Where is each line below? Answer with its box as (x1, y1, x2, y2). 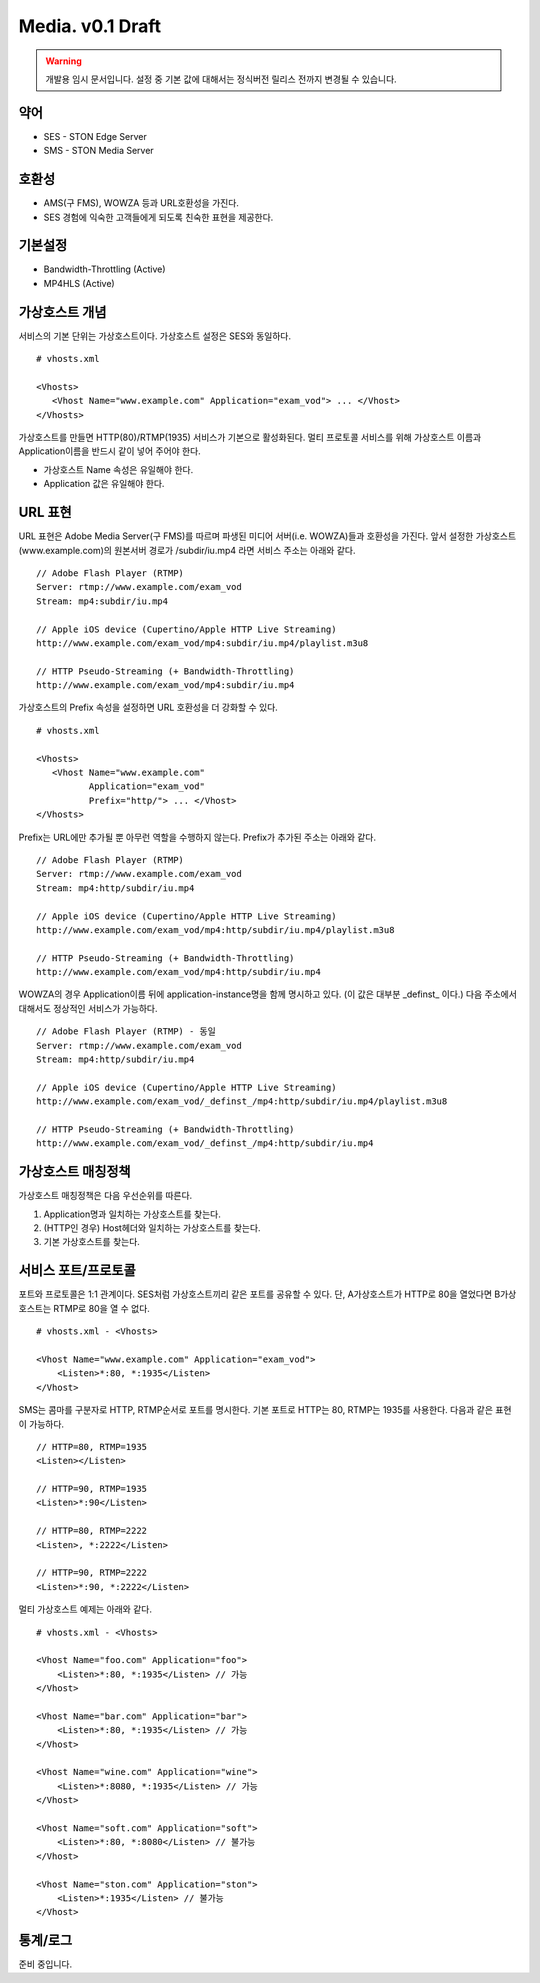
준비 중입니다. (18, 1958, 73, 1970)
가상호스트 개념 (18, 303, 107, 320)
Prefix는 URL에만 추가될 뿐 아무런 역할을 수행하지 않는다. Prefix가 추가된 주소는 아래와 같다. (18, 831, 377, 843)
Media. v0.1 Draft (18, 15, 162, 37)
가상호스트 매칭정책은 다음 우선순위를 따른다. (18, 1190, 193, 1202)
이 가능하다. (18, 1418, 65, 1430)
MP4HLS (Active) (43, 277, 115, 289)
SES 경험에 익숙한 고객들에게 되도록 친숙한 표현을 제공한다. (43, 211, 274, 223)
